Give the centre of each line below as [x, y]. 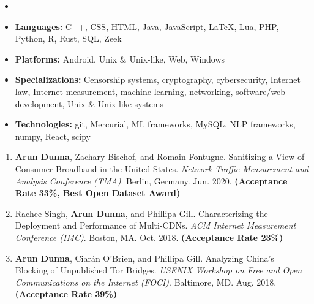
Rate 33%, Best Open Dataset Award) [98, 193]
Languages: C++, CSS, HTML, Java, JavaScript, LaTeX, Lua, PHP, [147, 26]
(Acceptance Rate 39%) [66, 294]
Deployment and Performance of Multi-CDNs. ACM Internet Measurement [155, 225]
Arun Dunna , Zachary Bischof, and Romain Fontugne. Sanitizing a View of [160, 157]
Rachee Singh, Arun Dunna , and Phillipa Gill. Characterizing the [141, 213]
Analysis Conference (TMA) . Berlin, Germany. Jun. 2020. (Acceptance [151, 180]
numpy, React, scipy [53, 136]
